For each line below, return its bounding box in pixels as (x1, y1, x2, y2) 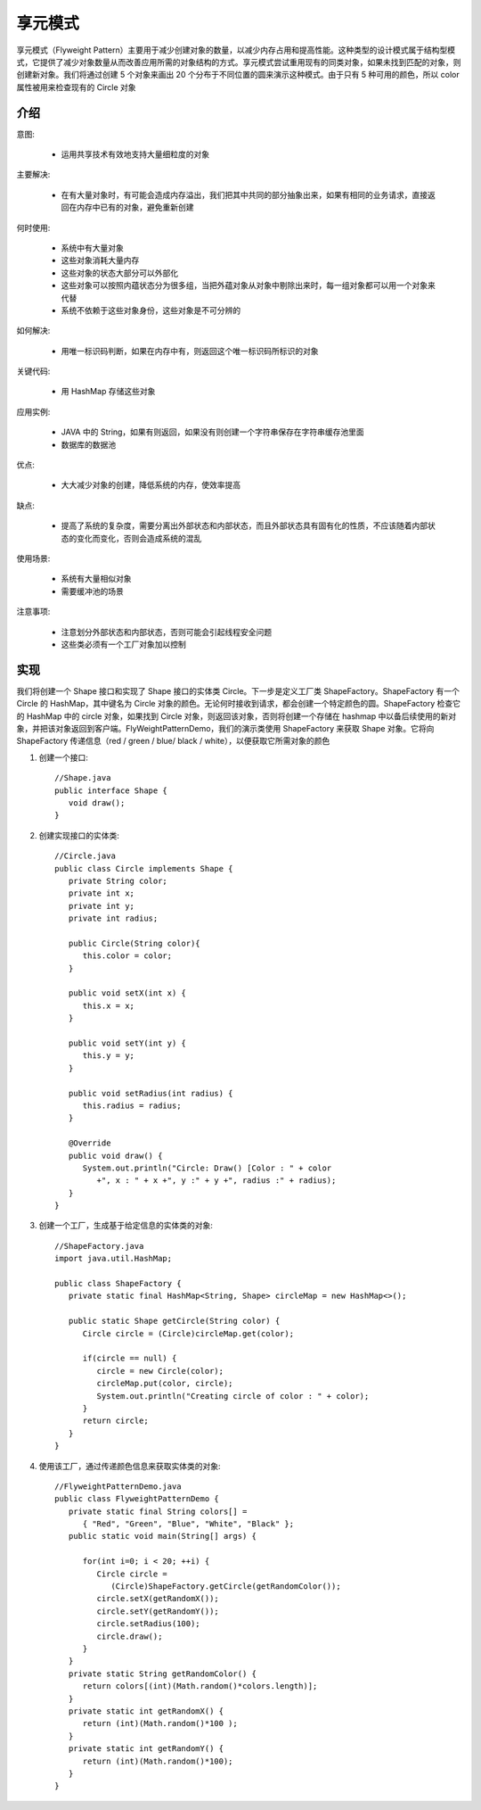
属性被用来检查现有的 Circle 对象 (16, 81, 137, 93)
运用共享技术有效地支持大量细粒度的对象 (61, 149, 209, 160)
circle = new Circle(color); (96, 1366, 224, 1376)
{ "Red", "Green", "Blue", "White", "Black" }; (82, 1519, 294, 1529)
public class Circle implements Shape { (54, 864, 233, 873)
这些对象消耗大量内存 (61, 255, 140, 266)
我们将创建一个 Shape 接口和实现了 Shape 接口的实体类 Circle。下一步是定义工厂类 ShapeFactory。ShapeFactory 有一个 (16, 685, 461, 696)
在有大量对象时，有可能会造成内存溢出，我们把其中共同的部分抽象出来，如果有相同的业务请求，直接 (61, 189, 428, 200)
